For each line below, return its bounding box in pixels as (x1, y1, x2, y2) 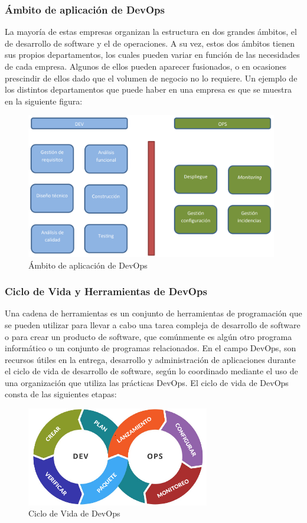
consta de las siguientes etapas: (5, 388, 117, 400)
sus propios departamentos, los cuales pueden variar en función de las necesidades (5, 48, 300, 61)
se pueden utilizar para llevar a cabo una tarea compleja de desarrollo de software (5, 318, 301, 331)
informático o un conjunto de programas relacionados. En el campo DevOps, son (5, 342, 296, 354)
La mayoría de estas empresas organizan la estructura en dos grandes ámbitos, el (5, 25, 297, 38)
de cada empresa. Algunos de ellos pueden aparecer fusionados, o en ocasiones (5, 60, 287, 72)
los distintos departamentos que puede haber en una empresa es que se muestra (5, 83, 292, 96)
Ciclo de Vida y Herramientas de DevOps (5, 284, 207, 299)
